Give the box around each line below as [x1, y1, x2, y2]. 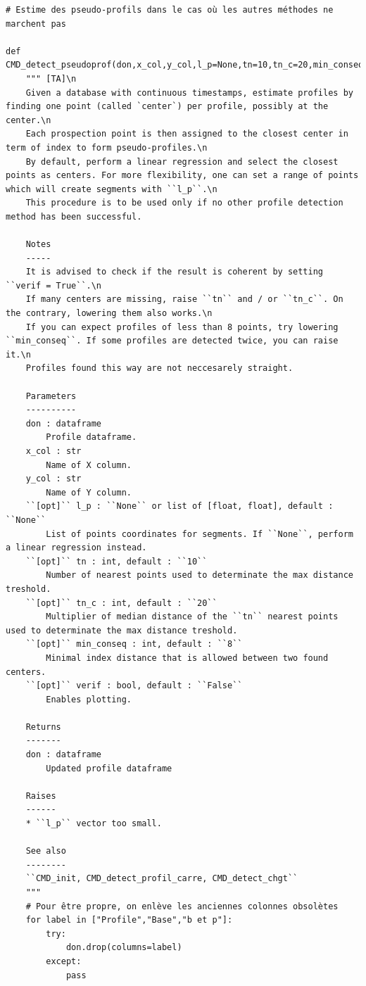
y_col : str [25, 474, 82, 484]
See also [25, 846, 66, 857]
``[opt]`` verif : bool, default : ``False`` [25, 681, 243, 691]
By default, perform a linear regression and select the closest [25, 156, 339, 167]
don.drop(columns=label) [65, 942, 182, 953]
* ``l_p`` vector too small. [25, 818, 162, 829]
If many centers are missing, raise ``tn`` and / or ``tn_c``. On [25, 294, 343, 305]
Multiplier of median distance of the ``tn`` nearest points [46, 612, 339, 622]
